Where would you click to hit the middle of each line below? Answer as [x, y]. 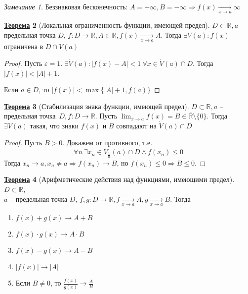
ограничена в [24, 46]
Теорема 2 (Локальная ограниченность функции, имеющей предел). [107, 25]
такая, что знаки [54, 125]
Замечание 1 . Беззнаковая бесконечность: [66, 6]
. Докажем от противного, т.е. [107, 142]
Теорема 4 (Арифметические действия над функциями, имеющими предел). [119, 179]
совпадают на [136, 125]
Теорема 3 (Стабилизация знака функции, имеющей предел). [97, 106]
